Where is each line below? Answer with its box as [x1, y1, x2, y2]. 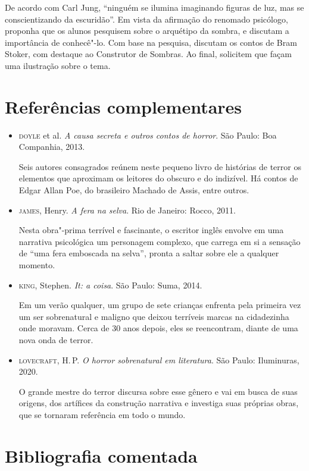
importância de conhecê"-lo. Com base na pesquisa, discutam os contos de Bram [5, 36, 297, 48]
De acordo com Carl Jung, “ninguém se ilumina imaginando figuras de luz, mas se [5, 1, 304, 13]
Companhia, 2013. [18, 140, 85, 153]
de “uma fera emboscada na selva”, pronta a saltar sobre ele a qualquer [18, 247, 279, 259]
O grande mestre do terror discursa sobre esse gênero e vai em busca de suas [18, 385, 298, 397]
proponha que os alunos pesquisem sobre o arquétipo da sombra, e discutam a [5, 24, 289, 37]
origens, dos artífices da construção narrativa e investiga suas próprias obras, [18, 397, 299, 409]
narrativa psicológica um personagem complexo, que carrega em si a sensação [18, 235, 301, 247]
